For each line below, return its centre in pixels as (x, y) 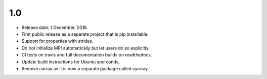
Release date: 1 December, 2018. (55, 27)
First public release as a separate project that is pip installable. (85, 34)
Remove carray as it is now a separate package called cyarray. (85, 68)
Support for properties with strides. (57, 41)
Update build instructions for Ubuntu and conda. (71, 62)
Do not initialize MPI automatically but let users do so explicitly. (86, 48)
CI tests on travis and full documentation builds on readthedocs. (87, 55)
